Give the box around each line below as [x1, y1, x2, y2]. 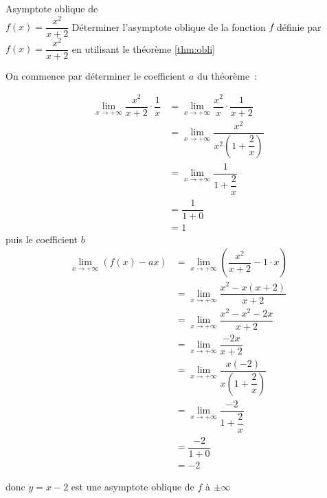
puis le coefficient [5, 231, 78, 246]
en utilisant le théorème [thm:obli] [71, 41, 216, 56]
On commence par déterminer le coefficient [5, 68, 186, 82]
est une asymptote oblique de [71, 479, 194, 493]
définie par [276, 19, 322, 34]
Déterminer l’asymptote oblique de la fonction [71, 19, 266, 34]
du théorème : [196, 68, 258, 82]
